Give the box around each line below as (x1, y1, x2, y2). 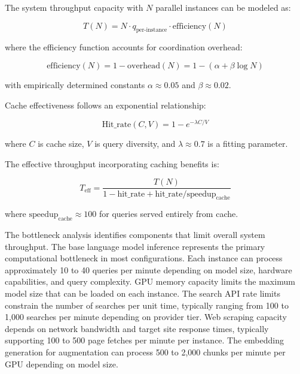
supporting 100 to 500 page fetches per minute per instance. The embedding (5, 334, 284, 346)
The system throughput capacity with (5, 1, 143, 13)
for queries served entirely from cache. (99, 207, 238, 220)
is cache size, (38, 137, 84, 150)
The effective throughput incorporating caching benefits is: (5, 157, 219, 170)
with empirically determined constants (5, 78, 145, 91)
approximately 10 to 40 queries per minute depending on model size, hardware (5, 263, 292, 276)
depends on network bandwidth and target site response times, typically (5, 322, 269, 334)
